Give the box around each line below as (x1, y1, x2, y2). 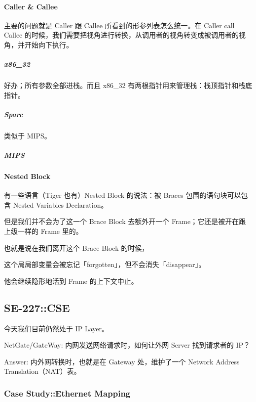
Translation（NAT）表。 (4, 366, 81, 376)
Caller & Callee (4, 1, 58, 11)
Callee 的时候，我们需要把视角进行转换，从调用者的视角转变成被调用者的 (4, 30, 239, 40)
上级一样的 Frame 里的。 (4, 226, 83, 236)
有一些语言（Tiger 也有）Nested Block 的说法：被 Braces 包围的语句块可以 (4, 190, 241, 200)
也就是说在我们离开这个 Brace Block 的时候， (4, 242, 149, 253)
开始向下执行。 (24, 39, 73, 49)
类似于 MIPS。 (4, 130, 51, 140)
